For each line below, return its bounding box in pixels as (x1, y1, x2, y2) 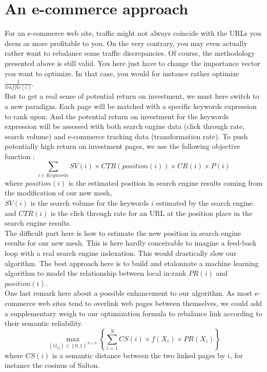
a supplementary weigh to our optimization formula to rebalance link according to (5, 308, 262, 318)
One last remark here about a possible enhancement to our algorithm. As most (5, 288, 253, 298)
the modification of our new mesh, (5, 187, 112, 198)
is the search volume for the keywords (30, 198, 149, 208)
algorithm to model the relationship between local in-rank (5, 268, 187, 278)
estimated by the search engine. (156, 198, 255, 208)
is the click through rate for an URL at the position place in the (51, 207, 253, 218)
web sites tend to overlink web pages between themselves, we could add (38, 298, 262, 309)
